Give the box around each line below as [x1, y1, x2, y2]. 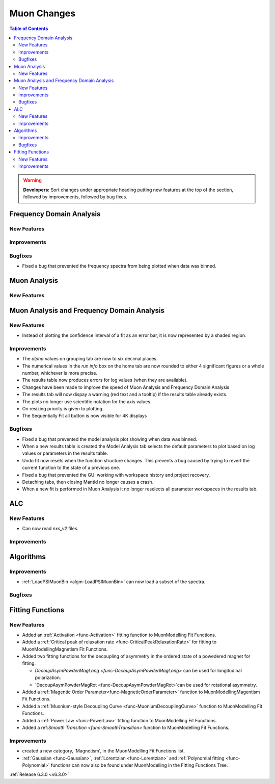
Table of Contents [9, 25, 48, 32]
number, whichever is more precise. [22, 370, 98, 376]
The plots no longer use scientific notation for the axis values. [22, 398, 152, 405]
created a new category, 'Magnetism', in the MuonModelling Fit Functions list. [22, 748, 185, 754]
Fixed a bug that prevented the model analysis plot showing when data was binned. [22, 436, 198, 442]
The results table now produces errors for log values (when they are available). [22, 377, 188, 383]
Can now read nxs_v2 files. [22, 526, 79, 532]
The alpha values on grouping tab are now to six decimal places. [22, 356, 158, 362]
